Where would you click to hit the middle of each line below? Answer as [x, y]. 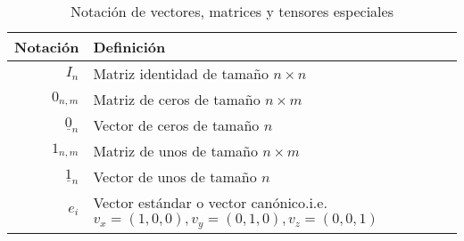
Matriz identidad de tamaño [181, 73]
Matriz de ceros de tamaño [177, 99]
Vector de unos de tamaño [175, 177]
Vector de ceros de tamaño [176, 125]
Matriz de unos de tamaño [175, 151]
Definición [129, 47]
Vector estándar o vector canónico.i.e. [210, 202]
